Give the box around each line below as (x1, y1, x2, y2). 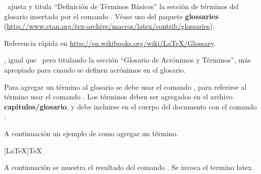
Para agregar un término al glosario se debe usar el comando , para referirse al (4, 81, 247, 92)
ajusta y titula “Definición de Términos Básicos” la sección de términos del (7, 1, 239, 11)
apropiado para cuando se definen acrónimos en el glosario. (4, 64, 186, 75)
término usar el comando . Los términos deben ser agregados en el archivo (4, 91, 233, 102)
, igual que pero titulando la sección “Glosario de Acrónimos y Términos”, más (4, 54, 251, 65)
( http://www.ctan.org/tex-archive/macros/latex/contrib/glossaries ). (4, 21, 215, 31)
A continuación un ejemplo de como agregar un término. (4, 128, 178, 138)
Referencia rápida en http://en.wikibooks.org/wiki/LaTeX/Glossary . (4, 37, 216, 48)
